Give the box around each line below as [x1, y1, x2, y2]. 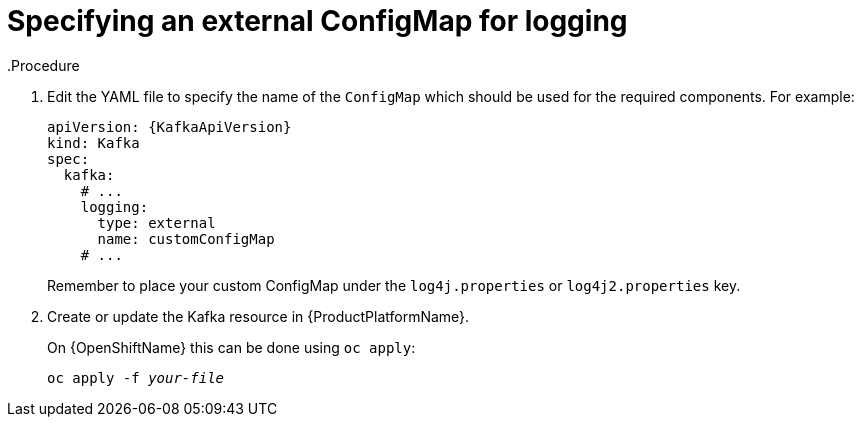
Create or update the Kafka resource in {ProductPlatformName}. [47, 307, 470, 325]
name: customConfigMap [97, 230, 275, 247]
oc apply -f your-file [47, 369, 225, 386]
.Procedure [7, 56, 80, 74]
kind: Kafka [47, 134, 140, 151]
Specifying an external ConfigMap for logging [7, 4, 628, 38]
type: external [97, 214, 216, 231]
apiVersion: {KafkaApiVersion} [47, 118, 292, 135]
